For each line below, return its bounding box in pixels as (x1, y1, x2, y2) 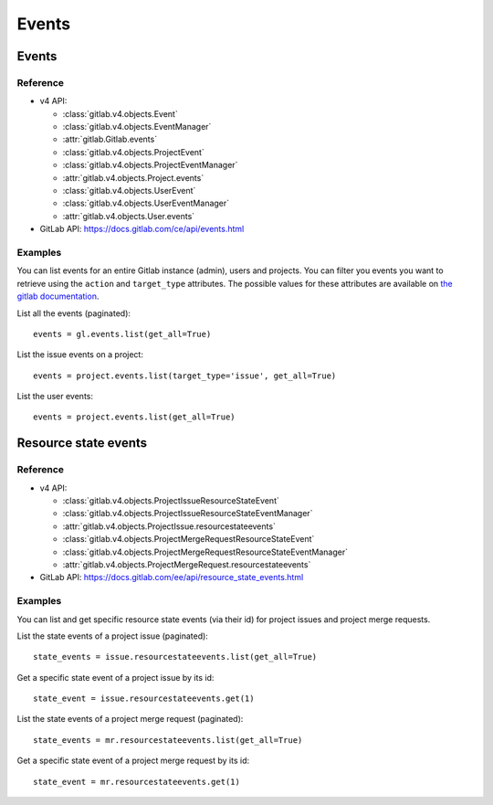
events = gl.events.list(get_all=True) (33, 329, 212, 339)
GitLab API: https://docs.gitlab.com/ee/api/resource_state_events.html (39, 572, 304, 583)
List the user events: (16, 391, 93, 402)
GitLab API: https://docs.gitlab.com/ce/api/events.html (39, 224, 245, 235)
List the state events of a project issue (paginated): (16, 630, 209, 641)
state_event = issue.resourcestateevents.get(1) (33, 694, 255, 704)
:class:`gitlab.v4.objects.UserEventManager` (62, 197, 230, 209)
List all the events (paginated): (16, 307, 131, 319)
